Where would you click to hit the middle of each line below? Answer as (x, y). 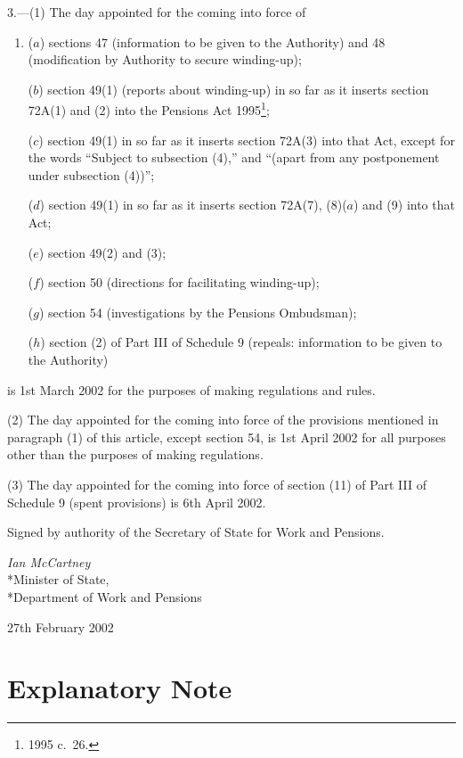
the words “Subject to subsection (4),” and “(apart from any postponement (234, 157)
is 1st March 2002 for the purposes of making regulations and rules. (191, 389)
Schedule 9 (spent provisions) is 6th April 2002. (137, 502)
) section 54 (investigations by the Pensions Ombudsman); (198, 312)
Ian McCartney (49, 561)
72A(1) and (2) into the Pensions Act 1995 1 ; (149, 109)
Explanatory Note (120, 688)
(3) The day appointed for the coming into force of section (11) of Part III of (217, 484)
